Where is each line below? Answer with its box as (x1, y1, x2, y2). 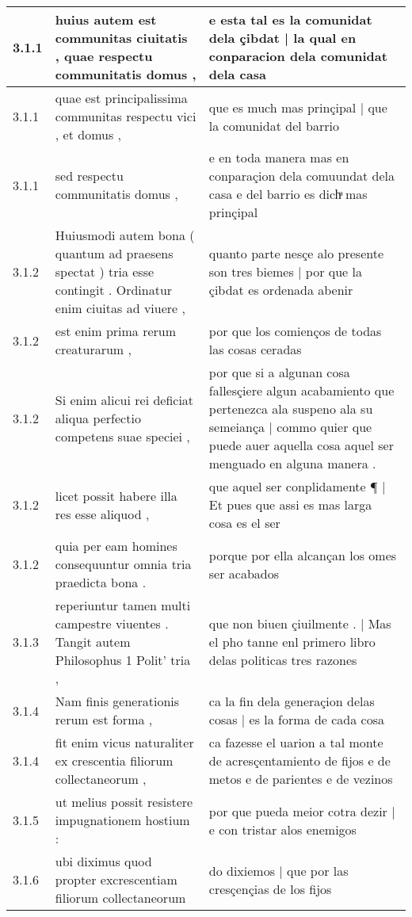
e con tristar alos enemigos (208, 820, 357, 839)
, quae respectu (55, 47, 153, 65)
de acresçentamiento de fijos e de (208, 751, 391, 770)
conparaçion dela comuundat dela (208, 166, 395, 185)
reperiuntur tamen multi (55, 596, 191, 614)
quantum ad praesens (55, 244, 174, 262)
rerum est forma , (55, 710, 153, 728)
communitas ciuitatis (55, 29, 188, 47)
